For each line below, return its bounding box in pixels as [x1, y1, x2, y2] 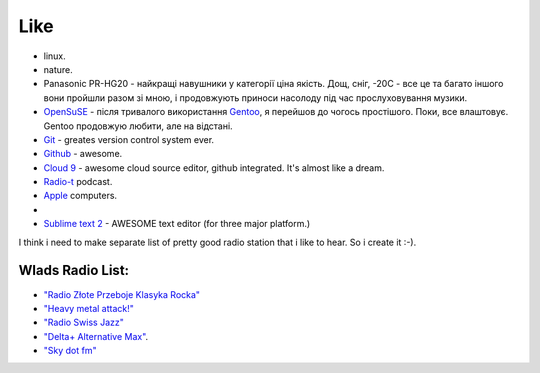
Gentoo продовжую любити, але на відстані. [43, 120, 234, 132]
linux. [43, 50, 67, 62]
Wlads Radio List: [18, 262, 130, 279]
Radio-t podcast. [43, 176, 113, 188]
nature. [43, 63, 74, 75]
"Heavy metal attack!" [43, 302, 134, 314]
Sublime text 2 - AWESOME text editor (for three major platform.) [43, 218, 311, 230]
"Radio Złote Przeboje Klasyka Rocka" [43, 288, 200, 300]
